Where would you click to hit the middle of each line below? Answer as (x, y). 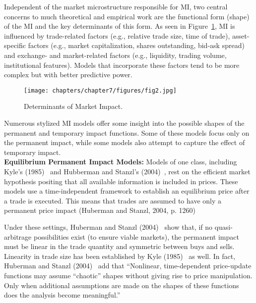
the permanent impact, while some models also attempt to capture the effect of (125, 142)
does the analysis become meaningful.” (62, 295)
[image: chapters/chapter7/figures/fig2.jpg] (100, 90)
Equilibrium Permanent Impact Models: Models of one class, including (121, 162)
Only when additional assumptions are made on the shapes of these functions (122, 285)
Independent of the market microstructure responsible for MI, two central (116, 6)
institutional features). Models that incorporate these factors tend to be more (122, 65)
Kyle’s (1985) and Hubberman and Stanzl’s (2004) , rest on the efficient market (127, 171)
